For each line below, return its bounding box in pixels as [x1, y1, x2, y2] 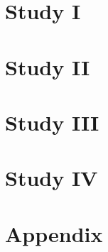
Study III [5, 107, 99, 136]
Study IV [5, 163, 98, 192]
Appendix [5, 219, 103, 248]
